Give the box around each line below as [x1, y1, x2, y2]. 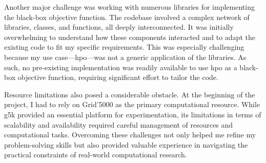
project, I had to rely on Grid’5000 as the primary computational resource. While [4, 99, 260, 110]
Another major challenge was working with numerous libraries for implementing [4, 2, 255, 12]
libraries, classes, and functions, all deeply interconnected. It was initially [4, 22, 234, 32]
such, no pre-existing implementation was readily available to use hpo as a [4, 62, 237, 72]
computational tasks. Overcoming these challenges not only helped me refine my [4, 129, 256, 140]
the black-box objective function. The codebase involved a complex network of [4, 11, 250, 22]
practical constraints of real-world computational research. [4, 149, 187, 160]
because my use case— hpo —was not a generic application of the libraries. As [4, 51, 247, 62]
